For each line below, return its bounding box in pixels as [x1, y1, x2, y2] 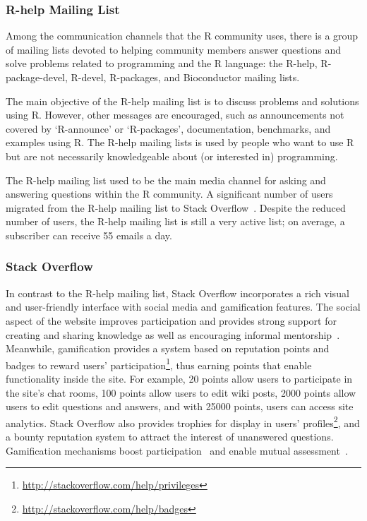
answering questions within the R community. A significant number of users [6, 186, 333, 201]
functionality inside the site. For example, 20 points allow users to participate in [6, 371, 353, 385]
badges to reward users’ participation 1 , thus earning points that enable [6, 355, 312, 372]
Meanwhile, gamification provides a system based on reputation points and [6, 341, 330, 356]
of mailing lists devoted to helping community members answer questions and [6, 42, 341, 56]
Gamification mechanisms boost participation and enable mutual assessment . [6, 443, 348, 457]
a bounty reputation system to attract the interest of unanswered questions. [6, 429, 334, 443]
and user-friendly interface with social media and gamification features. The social [6, 299, 361, 314]
